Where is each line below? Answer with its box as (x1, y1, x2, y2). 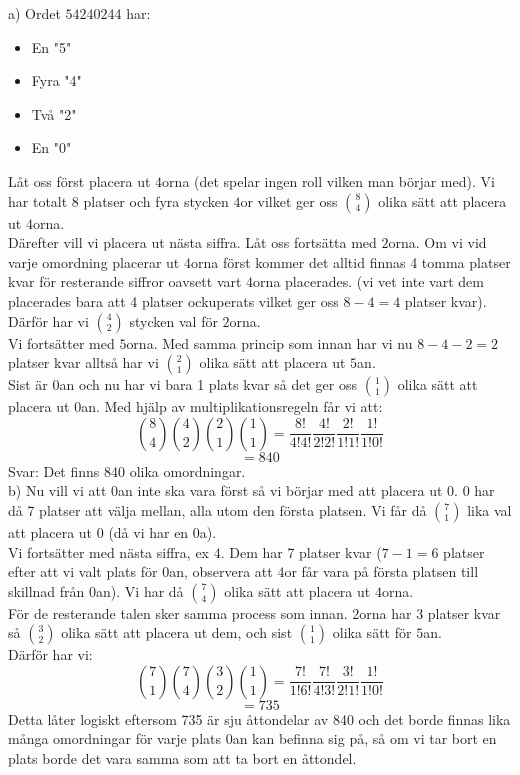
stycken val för (129, 310, 218, 331)
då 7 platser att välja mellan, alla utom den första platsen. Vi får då (8, 499, 427, 520)
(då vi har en (108, 521, 189, 542)
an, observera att (169, 561, 273, 582)
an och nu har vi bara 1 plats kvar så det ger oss (59, 374, 358, 395)
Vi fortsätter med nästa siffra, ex (8, 541, 209, 562)
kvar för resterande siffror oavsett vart (8, 271, 242, 292)
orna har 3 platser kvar (359, 602, 501, 623)
